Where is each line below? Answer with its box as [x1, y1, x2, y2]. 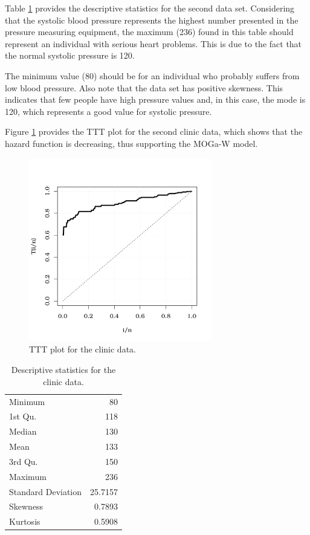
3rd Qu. [9, 455, 38, 467]
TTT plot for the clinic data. [29, 343, 136, 355]
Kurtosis [9, 515, 40, 528]
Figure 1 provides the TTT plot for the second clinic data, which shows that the [5, 125, 303, 138]
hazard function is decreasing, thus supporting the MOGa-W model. [5, 137, 258, 149]
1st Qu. [9, 410, 37, 423]
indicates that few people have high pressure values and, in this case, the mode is [5, 93, 306, 106]
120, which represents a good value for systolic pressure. [5, 105, 212, 117]
